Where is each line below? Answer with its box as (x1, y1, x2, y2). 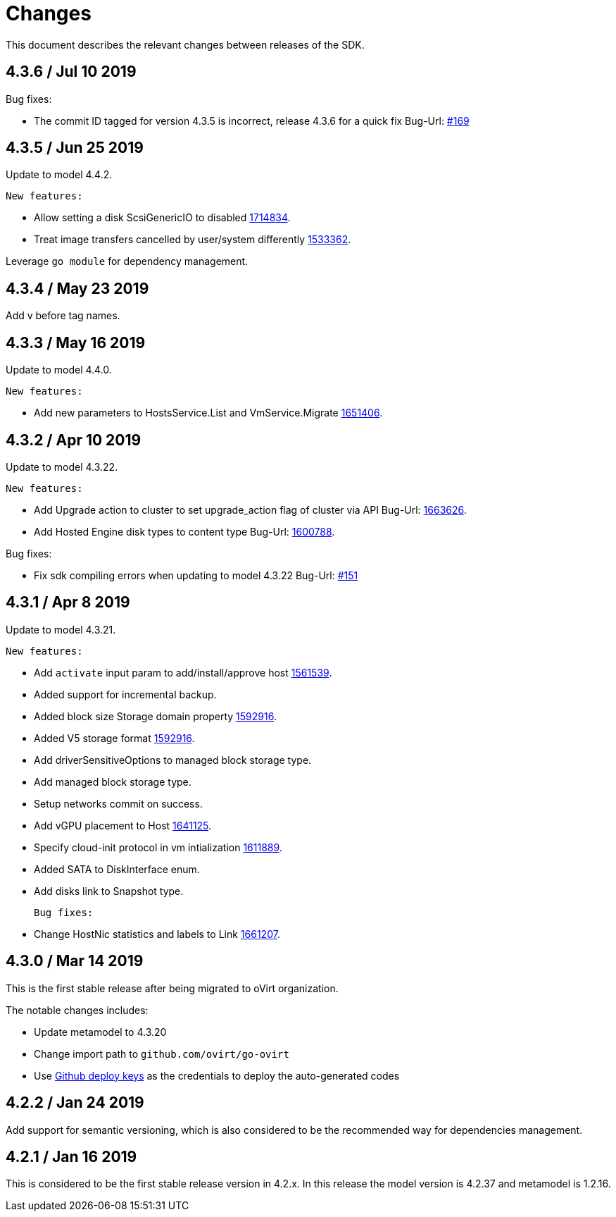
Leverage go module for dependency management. (6, 255, 249, 268)
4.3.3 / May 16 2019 (6, 333, 146, 352)
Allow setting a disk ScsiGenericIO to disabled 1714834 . (34, 211, 291, 224)
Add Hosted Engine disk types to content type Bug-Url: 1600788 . (34, 525, 335, 538)
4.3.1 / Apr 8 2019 (6, 593, 130, 612)
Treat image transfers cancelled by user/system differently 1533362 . (34, 233, 351, 246)
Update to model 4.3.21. (6, 623, 116, 636)
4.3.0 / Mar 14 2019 (6, 952, 144, 970)
